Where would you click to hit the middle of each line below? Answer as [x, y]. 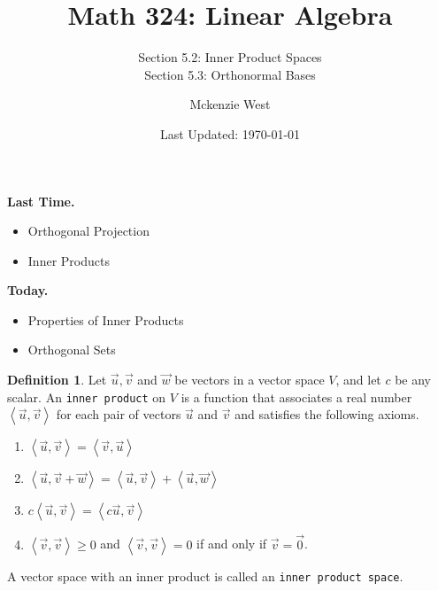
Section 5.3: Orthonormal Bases [230, 74]
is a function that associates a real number [296, 397]
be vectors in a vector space [250, 380]
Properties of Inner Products [106, 319]
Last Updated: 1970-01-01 [230, 133]
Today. [28, 290]
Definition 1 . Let [57, 380]
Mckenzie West [230, 104]
